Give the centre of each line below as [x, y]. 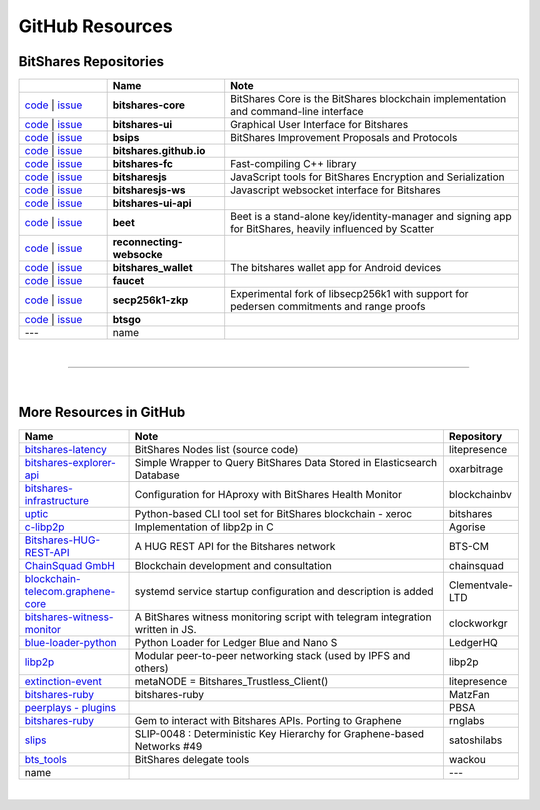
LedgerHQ [473, 643]
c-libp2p [44, 527]
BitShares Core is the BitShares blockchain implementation [368, 99]
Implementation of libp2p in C [204, 527]
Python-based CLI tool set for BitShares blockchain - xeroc [273, 514]
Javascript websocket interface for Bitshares [336, 190]
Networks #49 [168, 747]
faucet [128, 281]
